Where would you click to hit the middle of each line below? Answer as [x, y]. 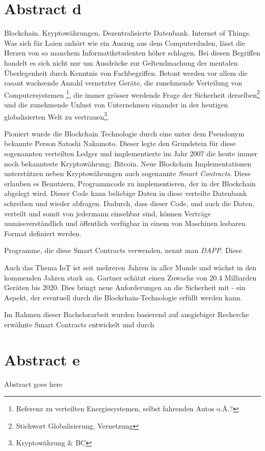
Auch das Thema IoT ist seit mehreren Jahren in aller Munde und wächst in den [130, 267]
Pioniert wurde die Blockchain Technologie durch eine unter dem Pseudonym [124, 133]
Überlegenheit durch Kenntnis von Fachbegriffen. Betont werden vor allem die [126, 73]
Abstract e [42, 359]
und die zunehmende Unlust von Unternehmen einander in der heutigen [116, 104]
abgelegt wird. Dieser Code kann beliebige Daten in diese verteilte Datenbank [126, 193]
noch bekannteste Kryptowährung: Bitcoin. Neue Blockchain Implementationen [128, 163]
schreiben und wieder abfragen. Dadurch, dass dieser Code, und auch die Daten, [129, 203]
